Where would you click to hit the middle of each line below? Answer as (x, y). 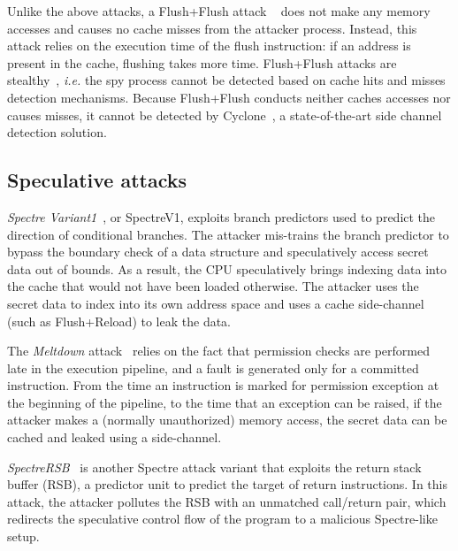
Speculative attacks (97, 180)
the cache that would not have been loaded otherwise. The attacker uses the (213, 286)
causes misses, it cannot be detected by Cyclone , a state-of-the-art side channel (225, 115)
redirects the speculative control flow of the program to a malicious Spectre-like (222, 519)
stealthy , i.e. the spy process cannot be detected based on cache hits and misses (226, 80)
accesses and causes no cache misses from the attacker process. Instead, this (212, 28)
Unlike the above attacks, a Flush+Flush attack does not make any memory (219, 11)
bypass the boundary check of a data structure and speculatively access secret (218, 252)
